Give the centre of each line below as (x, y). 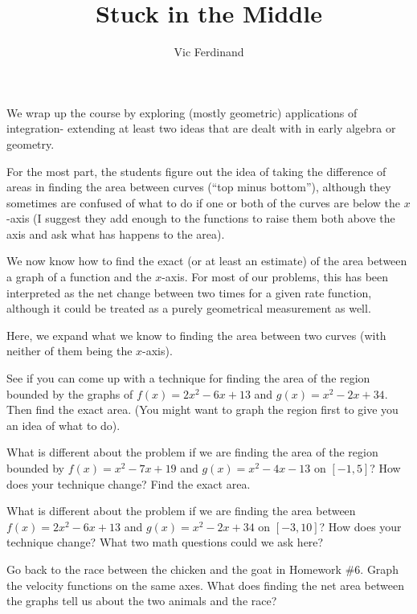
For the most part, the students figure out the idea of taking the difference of (196, 171)
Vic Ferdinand (209, 52)
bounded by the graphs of (70, 393)
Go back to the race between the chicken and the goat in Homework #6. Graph (202, 569)
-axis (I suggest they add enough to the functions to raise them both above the (201, 218)
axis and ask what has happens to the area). (116, 233)
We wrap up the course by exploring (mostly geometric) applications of (182, 112)
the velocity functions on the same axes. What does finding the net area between (205, 585)
